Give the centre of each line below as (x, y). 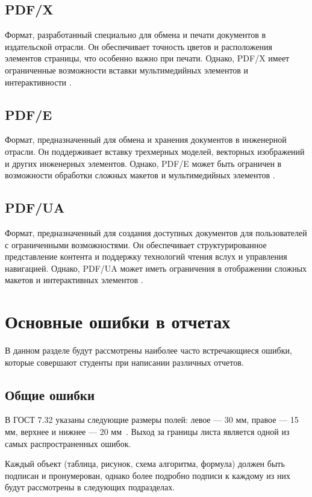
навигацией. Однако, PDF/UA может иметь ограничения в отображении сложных (156, 268)
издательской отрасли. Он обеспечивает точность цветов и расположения (139, 46)
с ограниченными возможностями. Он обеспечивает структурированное (136, 244)
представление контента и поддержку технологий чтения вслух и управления (146, 256)
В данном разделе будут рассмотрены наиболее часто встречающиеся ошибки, (148, 350)
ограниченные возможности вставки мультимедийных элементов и (127, 70)
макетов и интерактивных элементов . (74, 280)
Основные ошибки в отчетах (118, 321)
